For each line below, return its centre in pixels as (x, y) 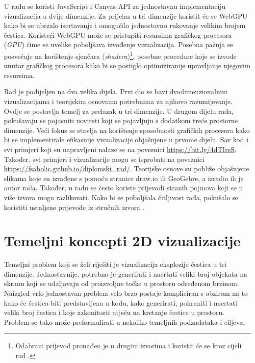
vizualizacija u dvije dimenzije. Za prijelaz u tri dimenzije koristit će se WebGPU (126, 15)
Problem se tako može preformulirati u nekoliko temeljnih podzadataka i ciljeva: (125, 322)
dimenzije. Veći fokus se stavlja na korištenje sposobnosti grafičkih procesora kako (127, 130)
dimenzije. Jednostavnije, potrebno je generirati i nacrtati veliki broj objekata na (126, 273)
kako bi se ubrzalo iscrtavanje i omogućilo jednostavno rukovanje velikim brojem (125, 25)
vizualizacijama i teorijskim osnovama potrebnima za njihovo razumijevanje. (118, 101)
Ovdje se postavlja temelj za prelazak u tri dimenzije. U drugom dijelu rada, (119, 111)
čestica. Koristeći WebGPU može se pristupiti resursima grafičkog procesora (118, 35)
